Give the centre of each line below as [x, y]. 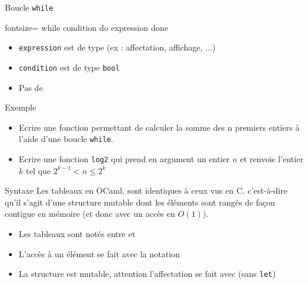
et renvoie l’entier [272, 159]
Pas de [31, 87]
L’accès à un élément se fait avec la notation [99, 253]
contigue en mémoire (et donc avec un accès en [90, 214]
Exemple [20, 107]
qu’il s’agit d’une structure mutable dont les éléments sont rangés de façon [140, 202]
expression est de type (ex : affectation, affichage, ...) [117, 47]
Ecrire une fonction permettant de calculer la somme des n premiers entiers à [159, 127]
